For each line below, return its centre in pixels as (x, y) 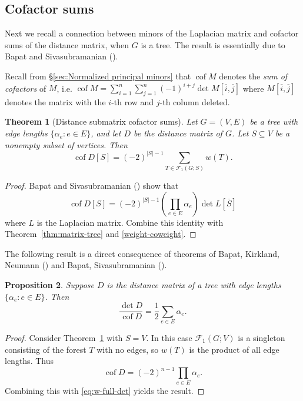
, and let (106, 133)
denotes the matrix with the (55, 101)
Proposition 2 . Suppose (49, 284)
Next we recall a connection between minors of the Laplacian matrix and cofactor (152, 33)
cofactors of (26, 88)
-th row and (133, 101)
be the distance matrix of (178, 133)
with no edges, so (128, 349)
